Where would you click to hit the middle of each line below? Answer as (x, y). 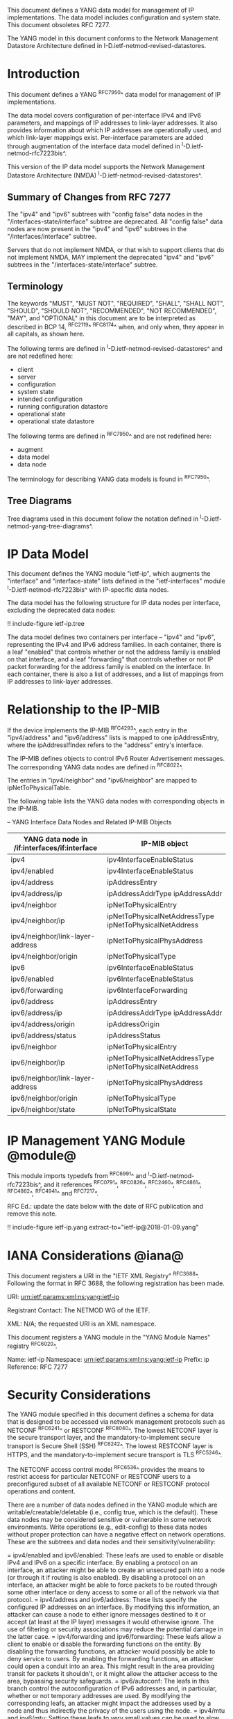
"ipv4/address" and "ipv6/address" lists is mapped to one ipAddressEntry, (113, 737)
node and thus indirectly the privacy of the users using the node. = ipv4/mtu (116, 1711)
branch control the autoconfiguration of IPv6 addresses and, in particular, (112, 1688)
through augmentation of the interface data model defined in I (95, 146)
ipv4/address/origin (43, 1024)
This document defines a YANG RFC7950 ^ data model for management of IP (114, 93)
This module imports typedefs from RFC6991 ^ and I (78, 1175)
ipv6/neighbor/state (43, 1110)
